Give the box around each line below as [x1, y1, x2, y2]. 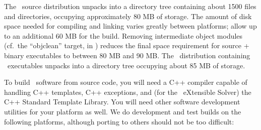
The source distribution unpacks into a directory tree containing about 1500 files [4, 1, 256, 11]
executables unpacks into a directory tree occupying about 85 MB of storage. [7, 60, 245, 70]
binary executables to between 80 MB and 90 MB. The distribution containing [4, 50, 250, 60]
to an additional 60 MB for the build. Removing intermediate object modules [4, 30, 243, 41]
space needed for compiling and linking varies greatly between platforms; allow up [4, 21, 257, 31]
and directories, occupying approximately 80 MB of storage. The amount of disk [4, 11, 252, 21]
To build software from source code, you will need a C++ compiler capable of [4, 77, 247, 87]
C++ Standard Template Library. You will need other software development [4, 96, 240, 107]
